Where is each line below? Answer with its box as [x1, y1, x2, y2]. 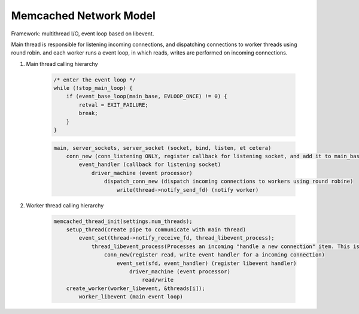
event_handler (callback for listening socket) [78, 161, 221, 168]
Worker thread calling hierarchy [26, 201, 104, 209]
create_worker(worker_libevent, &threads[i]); [66, 285, 206, 292]
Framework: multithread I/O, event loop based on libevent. [11, 30, 154, 37]
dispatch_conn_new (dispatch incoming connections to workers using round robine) [104, 178, 354, 185]
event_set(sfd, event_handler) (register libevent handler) [117, 259, 297, 267]
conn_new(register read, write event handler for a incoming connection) [104, 252, 325, 258]
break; [78, 110, 98, 117]
